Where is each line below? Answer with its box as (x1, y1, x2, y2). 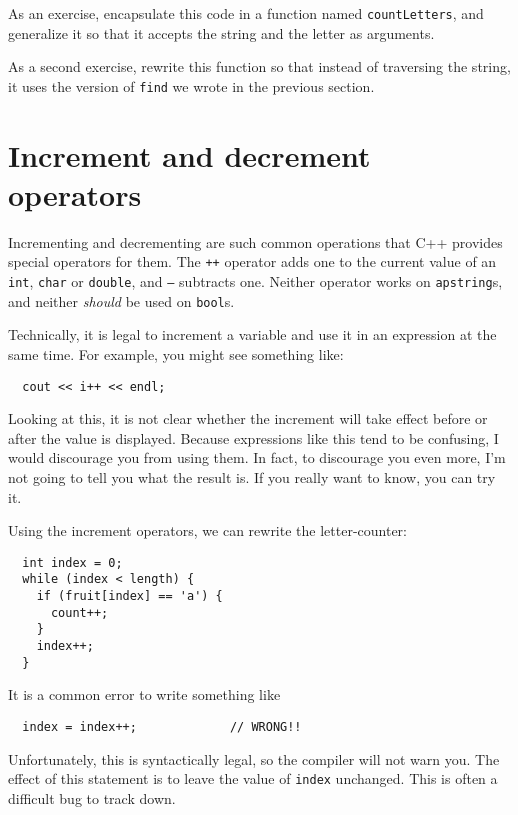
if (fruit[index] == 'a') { (36, 589, 223, 604)
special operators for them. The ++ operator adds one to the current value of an (8, 251, 497, 272)
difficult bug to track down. (8, 787, 176, 808)
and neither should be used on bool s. (8, 290, 235, 311)
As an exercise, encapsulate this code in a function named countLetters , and (8, 3, 484, 23)
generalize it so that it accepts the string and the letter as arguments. (8, 22, 435, 43)
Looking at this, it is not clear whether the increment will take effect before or (8, 408, 488, 429)
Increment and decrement (8, 134, 371, 175)
